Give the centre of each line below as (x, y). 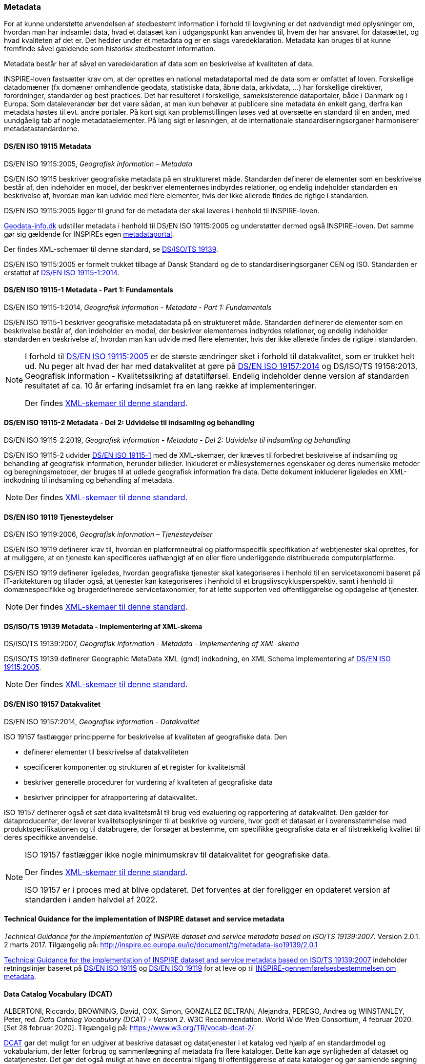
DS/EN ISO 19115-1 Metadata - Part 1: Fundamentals (89, 290)
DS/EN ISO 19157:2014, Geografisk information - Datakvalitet (102, 721)
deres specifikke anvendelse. (51, 837)
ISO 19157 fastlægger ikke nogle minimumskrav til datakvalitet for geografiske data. (178, 854)
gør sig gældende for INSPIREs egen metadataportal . (89, 234)
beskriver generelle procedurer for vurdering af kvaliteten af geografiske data (148, 782)
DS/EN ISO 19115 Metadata (48, 146)
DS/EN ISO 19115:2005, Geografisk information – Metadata (98, 164)
